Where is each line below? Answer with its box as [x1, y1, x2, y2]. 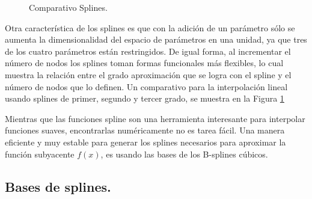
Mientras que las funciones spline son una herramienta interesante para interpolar [5, 112, 305, 124]
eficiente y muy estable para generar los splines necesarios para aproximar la [5, 135, 286, 148]
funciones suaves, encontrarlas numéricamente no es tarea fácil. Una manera [5, 124, 285, 136]
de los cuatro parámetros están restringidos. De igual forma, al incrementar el [5, 44, 291, 57]
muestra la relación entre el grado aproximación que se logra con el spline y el [5, 68, 292, 81]
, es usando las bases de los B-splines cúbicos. [100, 147, 268, 160]
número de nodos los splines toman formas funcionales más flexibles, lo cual [5, 57, 284, 69]
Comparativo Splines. [29, 1, 108, 13]
